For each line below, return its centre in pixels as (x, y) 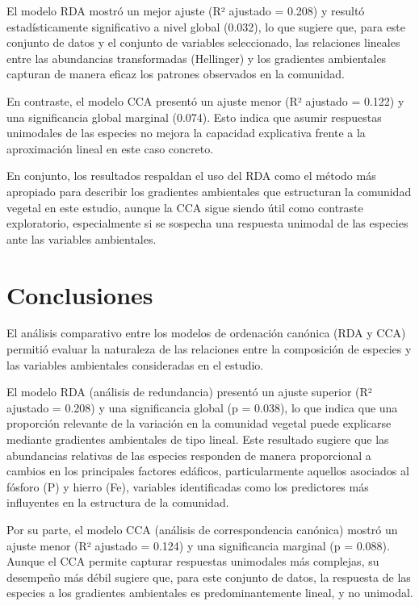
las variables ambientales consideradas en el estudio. (135, 364)
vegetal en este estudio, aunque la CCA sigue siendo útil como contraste (185, 207)
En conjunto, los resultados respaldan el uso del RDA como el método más (191, 176)
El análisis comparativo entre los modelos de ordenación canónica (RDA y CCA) (206, 333)
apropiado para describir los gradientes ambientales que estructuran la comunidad (209, 191)
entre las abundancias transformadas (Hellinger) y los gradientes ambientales (197, 58)
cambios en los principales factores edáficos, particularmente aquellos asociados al (208, 471)
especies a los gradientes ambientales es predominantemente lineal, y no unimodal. (210, 593)
